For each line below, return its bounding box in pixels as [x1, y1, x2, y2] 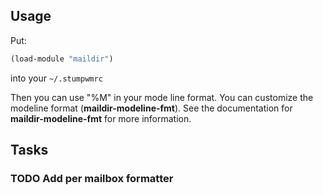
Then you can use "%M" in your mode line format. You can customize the [10, 91, 314, 103]
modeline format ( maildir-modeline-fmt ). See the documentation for [10, 102, 293, 114]
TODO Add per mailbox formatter [10, 172, 174, 185]
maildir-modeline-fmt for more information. [10, 112, 192, 124]
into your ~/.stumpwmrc [10, 72, 103, 84]
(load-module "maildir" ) [10, 54, 114, 64]
